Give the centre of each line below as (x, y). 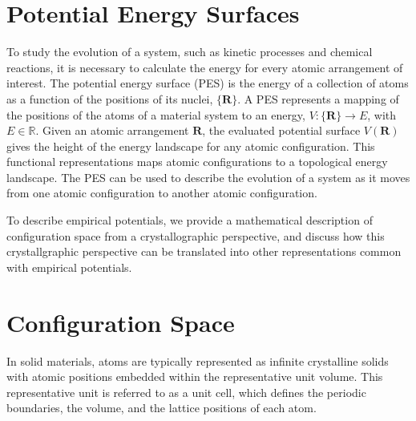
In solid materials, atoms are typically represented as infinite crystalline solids (198, 360)
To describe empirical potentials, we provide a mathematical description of (190, 220)
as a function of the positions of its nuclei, (110, 98)
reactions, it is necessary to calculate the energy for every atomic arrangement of (205, 67)
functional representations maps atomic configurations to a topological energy (197, 162)
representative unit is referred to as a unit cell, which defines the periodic (186, 392)
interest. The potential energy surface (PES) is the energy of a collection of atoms (208, 83)
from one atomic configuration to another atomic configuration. (162, 193)
